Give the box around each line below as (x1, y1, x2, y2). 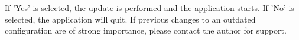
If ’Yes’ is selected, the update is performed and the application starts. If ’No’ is (5, 2, 294, 13)
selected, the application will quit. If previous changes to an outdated (5, 13, 256, 25)
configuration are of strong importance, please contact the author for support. (5, 24, 287, 37)
